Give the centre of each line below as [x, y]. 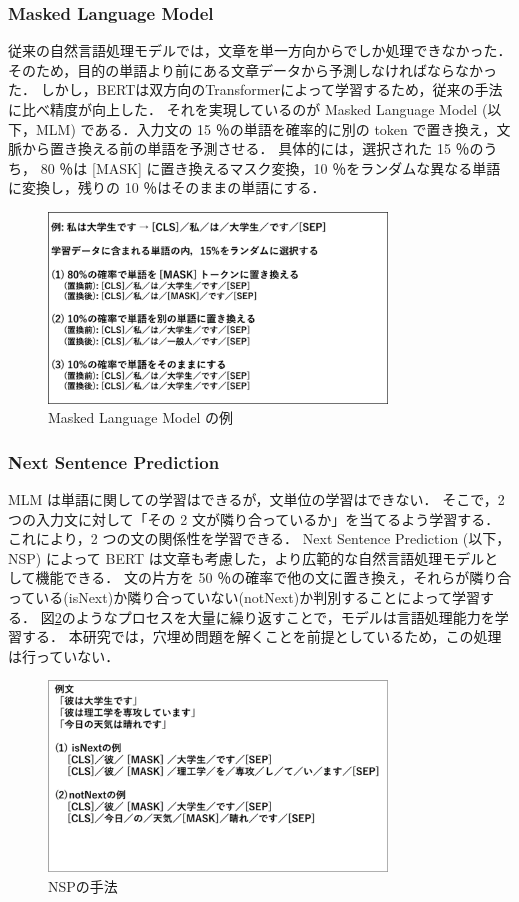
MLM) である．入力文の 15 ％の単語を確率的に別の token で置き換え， [266, 128]
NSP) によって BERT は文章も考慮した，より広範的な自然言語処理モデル [246, 557]
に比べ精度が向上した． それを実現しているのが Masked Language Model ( [248, 109]
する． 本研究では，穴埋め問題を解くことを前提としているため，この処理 [261, 636]
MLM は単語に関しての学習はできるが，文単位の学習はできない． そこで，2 [256, 499]
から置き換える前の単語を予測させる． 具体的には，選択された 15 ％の [252, 148]
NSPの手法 [83, 885]
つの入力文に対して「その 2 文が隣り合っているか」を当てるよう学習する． [254, 518]
